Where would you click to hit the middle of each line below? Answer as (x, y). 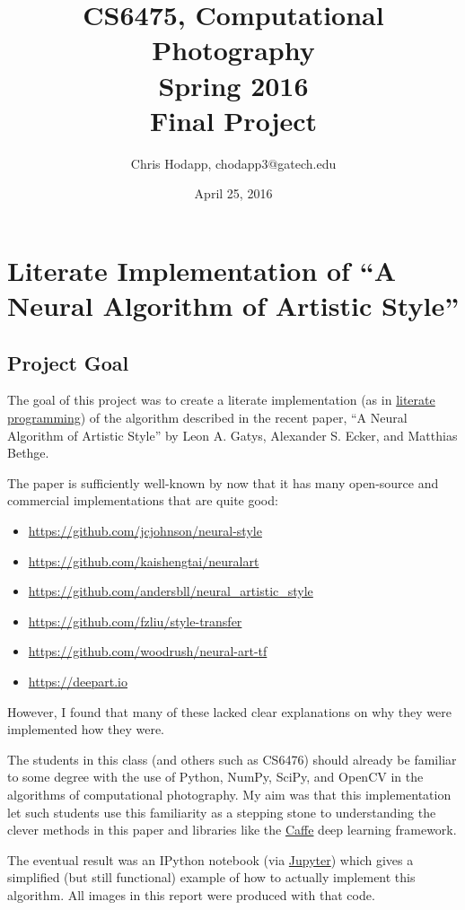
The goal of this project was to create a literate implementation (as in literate (221, 400)
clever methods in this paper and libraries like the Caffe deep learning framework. (232, 830)
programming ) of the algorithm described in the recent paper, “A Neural (207, 418)
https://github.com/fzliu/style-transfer (135, 621)
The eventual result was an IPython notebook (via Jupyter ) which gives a (211, 859)
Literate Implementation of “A (202, 270)
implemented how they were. (86, 729)
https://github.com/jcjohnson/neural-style (145, 531)
